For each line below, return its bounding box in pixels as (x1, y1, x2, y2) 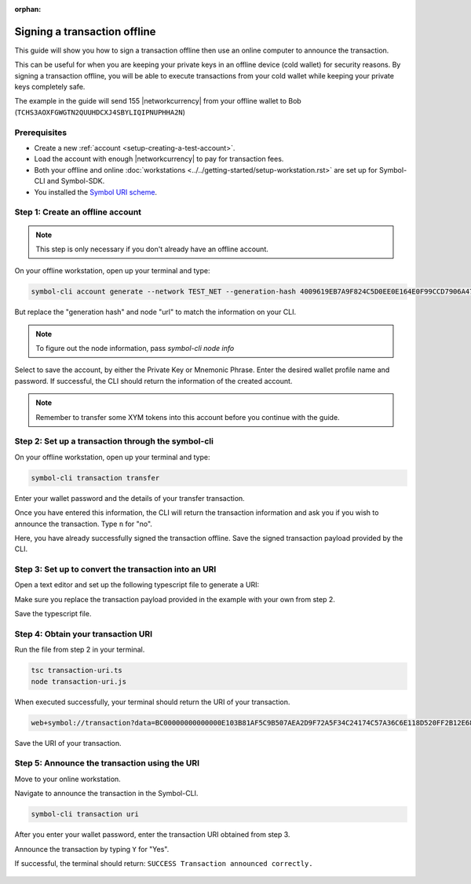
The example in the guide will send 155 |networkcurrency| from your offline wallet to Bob (14, 97, 301, 106)
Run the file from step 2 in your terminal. (14, 645, 145, 655)
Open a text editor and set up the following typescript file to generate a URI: (14, 580, 259, 590)
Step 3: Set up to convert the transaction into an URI (14, 564, 217, 575)
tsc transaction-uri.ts (31, 666, 123, 675)
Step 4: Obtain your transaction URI (14, 628, 153, 639)
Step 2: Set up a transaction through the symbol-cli (14, 436, 214, 447)
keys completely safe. (14, 82, 86, 92)
